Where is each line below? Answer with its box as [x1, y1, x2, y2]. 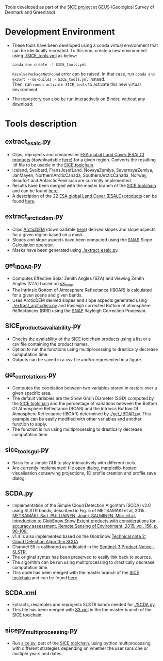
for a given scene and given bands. [12, 292, 83, 298]
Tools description [5, 118, 77, 129]
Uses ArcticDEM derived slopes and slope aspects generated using [12, 297, 147, 303]
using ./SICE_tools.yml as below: [12, 53, 77, 58]
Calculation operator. [12, 242, 54, 248]
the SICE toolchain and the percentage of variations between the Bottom [12, 400, 157, 406]
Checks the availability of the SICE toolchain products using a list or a [12, 336, 151, 342]
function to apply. [12, 421, 48, 427]
